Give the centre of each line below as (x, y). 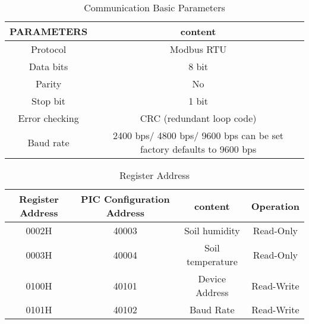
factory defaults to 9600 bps (198, 149)
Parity (48, 84)
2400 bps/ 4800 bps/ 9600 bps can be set (198, 135)
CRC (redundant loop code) (198, 118)
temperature (212, 261)
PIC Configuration (125, 199)
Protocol (48, 49)
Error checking (48, 118)
